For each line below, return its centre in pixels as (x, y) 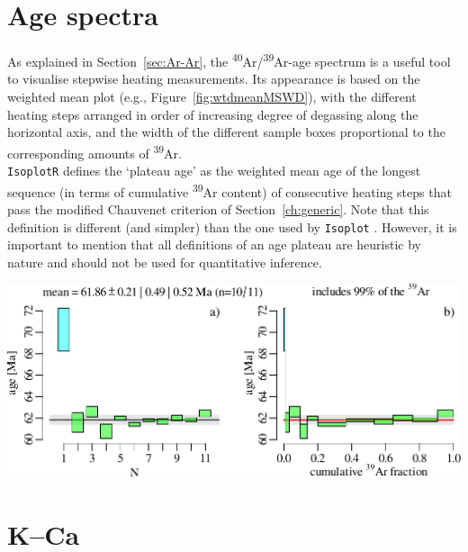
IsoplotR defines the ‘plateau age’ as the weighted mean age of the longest (214, 170)
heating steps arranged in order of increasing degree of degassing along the (213, 114)
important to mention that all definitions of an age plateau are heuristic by (214, 244)
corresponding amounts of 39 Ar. (94, 151)
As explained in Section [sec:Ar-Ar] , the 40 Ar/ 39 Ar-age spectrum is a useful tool (229, 60)
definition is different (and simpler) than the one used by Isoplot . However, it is (232, 226)
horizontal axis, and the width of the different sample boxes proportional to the (226, 132)
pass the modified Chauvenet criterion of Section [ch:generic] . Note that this (218, 208)
